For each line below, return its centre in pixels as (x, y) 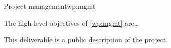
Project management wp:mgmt (50, 6)
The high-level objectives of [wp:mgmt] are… (72, 23)
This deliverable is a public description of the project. (86, 40)
